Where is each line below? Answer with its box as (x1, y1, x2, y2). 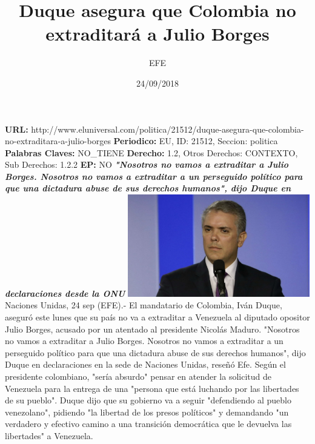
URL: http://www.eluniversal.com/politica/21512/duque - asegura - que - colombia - (5, 122, 304, 135)
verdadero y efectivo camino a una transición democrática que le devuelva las (5, 417, 292, 430)
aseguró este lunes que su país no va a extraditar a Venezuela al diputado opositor (5, 311, 310, 323)
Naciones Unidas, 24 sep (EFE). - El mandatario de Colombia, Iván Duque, (5, 299, 282, 311)
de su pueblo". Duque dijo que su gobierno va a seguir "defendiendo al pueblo (5, 394, 292, 406)
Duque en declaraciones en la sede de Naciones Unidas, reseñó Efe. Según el (5, 358, 286, 371)
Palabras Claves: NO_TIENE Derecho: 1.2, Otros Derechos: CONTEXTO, (5, 146, 298, 159)
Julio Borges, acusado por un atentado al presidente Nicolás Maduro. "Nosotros (5, 322, 300, 335)
